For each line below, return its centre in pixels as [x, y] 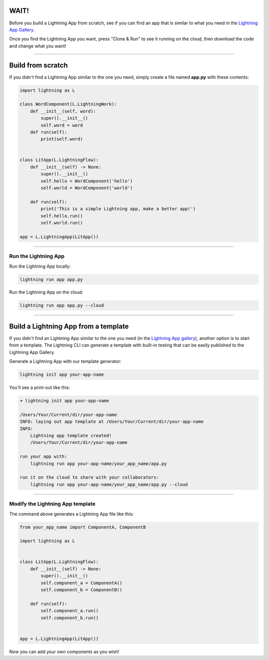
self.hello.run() [62, 216]
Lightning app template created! [71, 436]
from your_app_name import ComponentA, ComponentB [83, 527]
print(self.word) [62, 139]
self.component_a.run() [70, 611]
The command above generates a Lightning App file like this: [71, 514]
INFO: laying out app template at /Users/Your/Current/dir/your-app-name [112, 422]
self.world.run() [62, 223]
